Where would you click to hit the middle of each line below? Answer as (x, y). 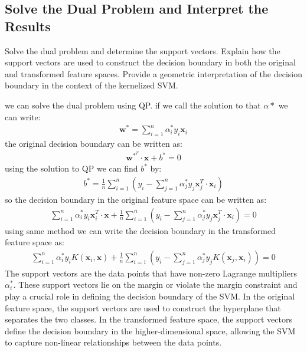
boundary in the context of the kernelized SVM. (92, 85)
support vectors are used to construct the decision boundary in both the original (150, 62)
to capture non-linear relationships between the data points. (113, 342)
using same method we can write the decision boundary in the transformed (140, 230)
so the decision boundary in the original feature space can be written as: (136, 199)
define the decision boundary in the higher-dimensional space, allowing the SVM (150, 330)
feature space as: (35, 242)
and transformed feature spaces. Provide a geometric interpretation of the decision (153, 73)
